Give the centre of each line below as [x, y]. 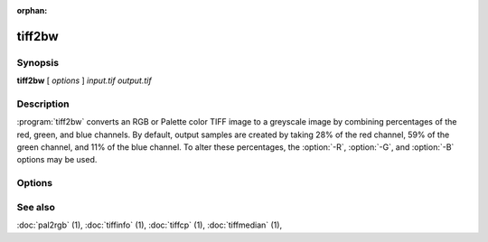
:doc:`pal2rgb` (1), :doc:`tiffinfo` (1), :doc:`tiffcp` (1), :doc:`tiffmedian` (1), [150, 225]
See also [36, 207]
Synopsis [38, 62]
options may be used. [57, 160]
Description [43, 104]
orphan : [32, 10]
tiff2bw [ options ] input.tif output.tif [84, 80]
